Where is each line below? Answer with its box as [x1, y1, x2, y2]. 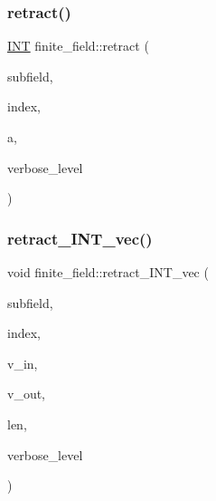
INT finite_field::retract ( [7, 36, 149, 55]
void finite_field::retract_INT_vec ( [7, 263, 209, 281]
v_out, [7, 384, 46, 403]
